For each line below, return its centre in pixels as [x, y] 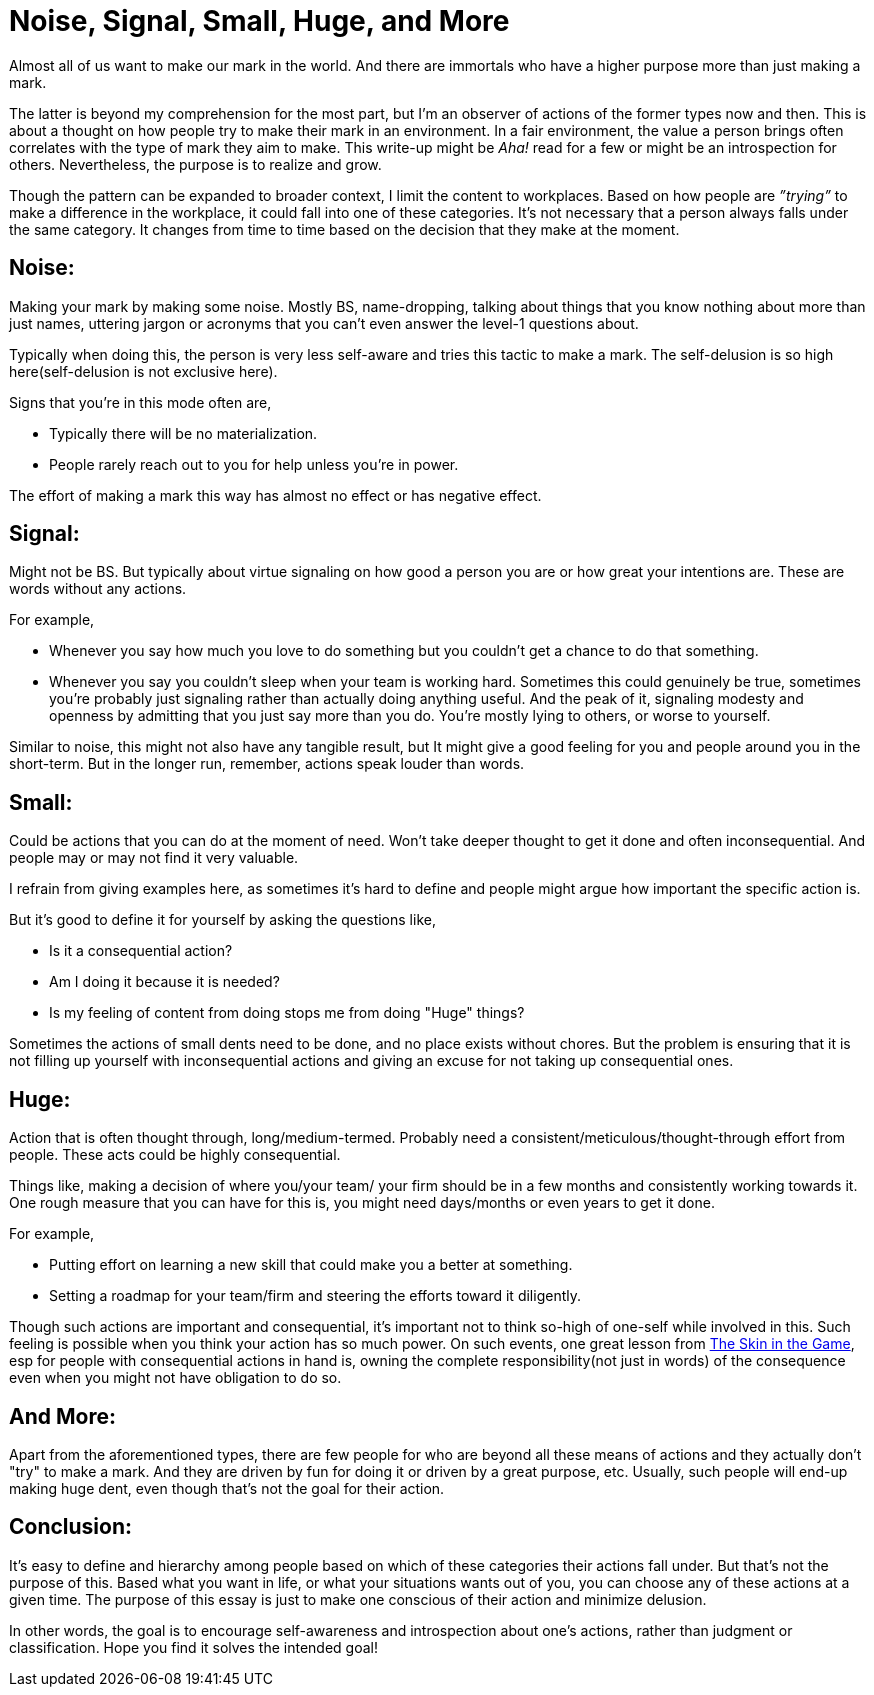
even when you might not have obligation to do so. [175, 1378]
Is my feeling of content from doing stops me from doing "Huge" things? [287, 1013]
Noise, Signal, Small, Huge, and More [259, 21]
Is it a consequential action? [141, 951]
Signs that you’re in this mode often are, [140, 402]
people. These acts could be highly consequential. [175, 1155]
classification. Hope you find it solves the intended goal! [193, 1647]
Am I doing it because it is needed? [164, 982]
